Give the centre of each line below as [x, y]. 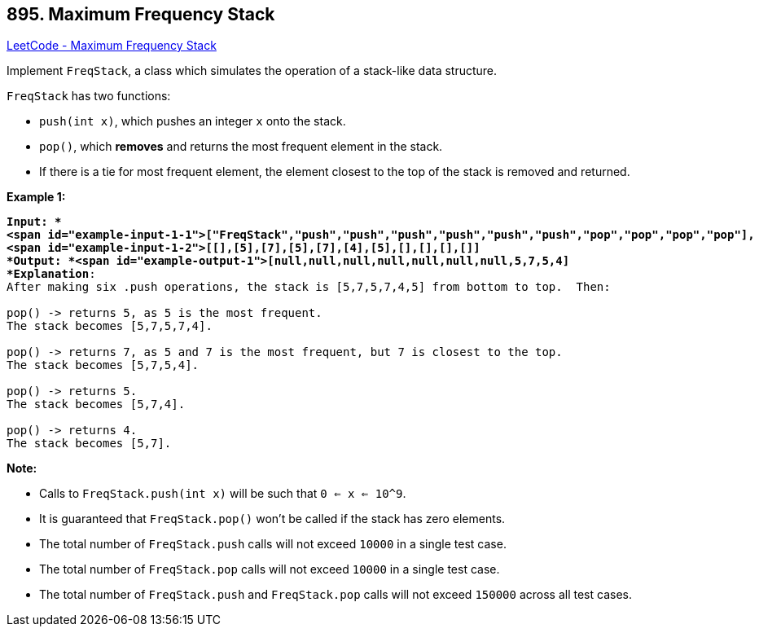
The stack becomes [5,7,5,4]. [103, 365]
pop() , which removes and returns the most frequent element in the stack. [241, 147]
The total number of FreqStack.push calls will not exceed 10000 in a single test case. [273, 544]
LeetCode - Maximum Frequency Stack [112, 46]
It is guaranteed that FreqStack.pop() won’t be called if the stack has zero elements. [272, 519]
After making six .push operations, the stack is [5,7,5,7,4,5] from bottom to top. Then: [309, 287]
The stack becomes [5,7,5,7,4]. [110, 326]
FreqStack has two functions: [89, 96]
